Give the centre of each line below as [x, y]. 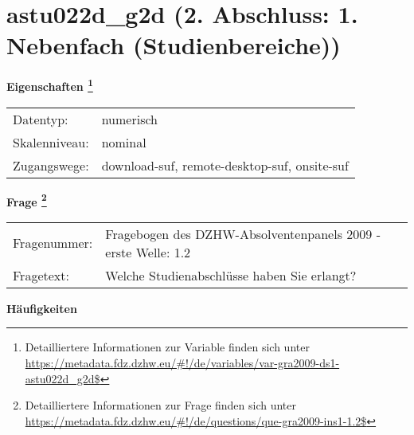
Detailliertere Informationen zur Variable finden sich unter [167, 347]
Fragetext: [41, 275]
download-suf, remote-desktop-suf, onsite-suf [225, 165]
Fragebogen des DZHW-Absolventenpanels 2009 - [243, 233]
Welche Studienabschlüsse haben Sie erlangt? [231, 275]
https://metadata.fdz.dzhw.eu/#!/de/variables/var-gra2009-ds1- [182, 362]
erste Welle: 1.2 [148, 252]
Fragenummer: [53, 243]
